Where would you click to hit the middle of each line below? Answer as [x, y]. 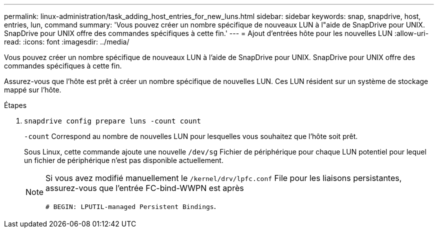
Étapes [15, 105]
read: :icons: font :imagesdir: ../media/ [67, 42]
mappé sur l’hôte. [33, 90]
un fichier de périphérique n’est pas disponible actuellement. [124, 160]
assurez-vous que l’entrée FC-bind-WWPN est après [145, 188]
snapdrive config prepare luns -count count [113, 121]
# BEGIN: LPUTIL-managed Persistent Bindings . [131, 206]
